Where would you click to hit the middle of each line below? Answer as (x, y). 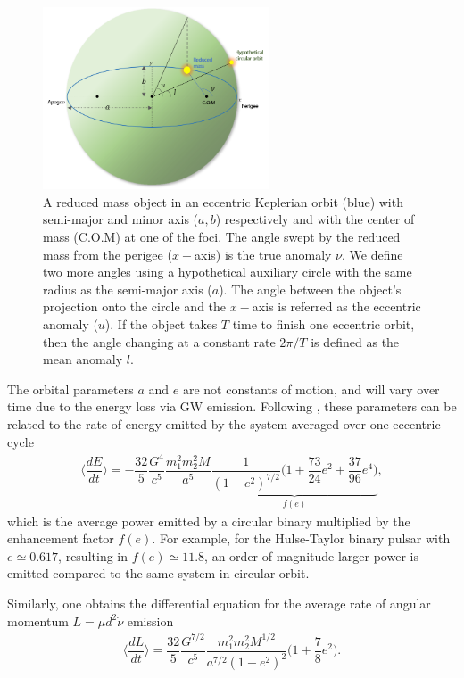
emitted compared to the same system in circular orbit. (158, 573)
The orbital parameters (70, 389)
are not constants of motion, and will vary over (311, 389)
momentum (38, 620)
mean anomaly (83, 359)
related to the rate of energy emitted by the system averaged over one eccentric (224, 424)
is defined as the (355, 341)
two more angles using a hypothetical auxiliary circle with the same (228, 272)
